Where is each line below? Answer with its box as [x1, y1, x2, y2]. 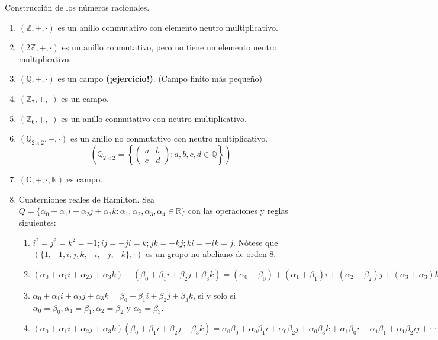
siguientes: [18, 216, 56, 228]
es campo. [66, 173, 103, 185]
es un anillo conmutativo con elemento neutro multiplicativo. [57, 21, 278, 33]
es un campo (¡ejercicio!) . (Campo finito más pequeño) [57, 72, 262, 85]
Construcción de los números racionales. [5, 1, 150, 13]
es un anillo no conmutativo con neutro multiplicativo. [70, 132, 268, 145]
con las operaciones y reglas [188, 204, 288, 217]
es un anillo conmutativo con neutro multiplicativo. [61, 112, 247, 124]
